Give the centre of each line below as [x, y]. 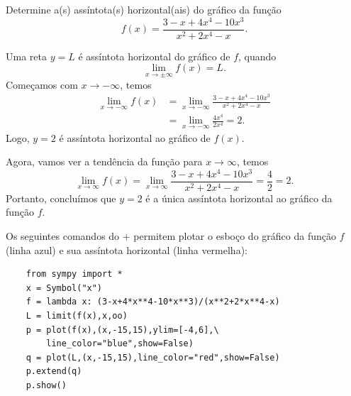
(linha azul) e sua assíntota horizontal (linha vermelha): [127, 249]
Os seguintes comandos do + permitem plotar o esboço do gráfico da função [171, 236]
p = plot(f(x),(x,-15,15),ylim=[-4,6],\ [122, 330]
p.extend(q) [54, 372]
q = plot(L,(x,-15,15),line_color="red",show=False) [153, 357]
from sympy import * [74, 274]
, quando [257, 56]
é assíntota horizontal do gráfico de [154, 56]
